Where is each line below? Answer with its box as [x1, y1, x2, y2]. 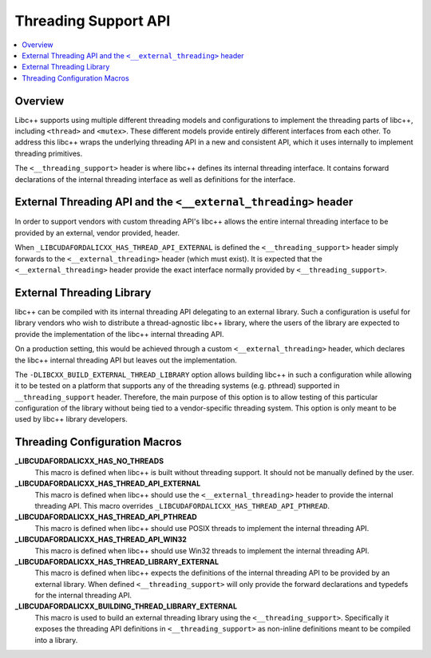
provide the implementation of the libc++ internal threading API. [14, 329, 224, 339]
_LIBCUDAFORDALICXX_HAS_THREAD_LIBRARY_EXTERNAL [14, 557, 219, 566]
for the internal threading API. [34, 591, 132, 601]
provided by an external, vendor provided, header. [14, 228, 180, 237]
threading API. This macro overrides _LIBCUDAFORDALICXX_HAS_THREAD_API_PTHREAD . [34, 501, 330, 510]
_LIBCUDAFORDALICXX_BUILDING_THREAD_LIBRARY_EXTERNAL [14, 601, 238, 611]
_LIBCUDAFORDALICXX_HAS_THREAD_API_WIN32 [14, 535, 188, 545]
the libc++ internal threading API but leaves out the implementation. [14, 355, 237, 365]
